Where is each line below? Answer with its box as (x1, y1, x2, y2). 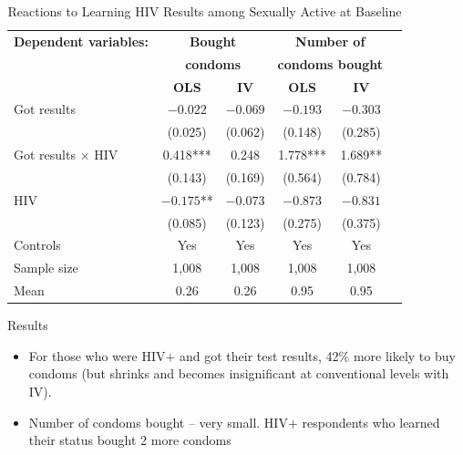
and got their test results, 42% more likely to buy (180, 346, 456, 365)
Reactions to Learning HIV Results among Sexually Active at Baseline (7, 2, 402, 20)
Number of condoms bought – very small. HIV (28, 412, 288, 431)
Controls (14, 235, 61, 254)
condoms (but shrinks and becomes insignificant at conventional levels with (28, 364, 449, 383)
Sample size (14, 258, 78, 277)
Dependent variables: (14, 31, 149, 50)
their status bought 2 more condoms (28, 430, 231, 450)
